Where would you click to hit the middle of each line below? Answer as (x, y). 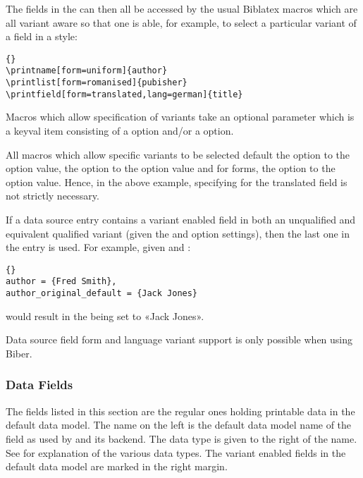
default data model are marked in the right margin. (117, 466)
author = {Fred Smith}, (61, 282)
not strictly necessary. (53, 196)
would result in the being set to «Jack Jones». (105, 315)
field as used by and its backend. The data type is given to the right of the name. (181, 438)
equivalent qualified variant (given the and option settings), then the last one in (178, 233)
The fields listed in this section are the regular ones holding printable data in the (180, 411)
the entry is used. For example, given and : (98, 247)
